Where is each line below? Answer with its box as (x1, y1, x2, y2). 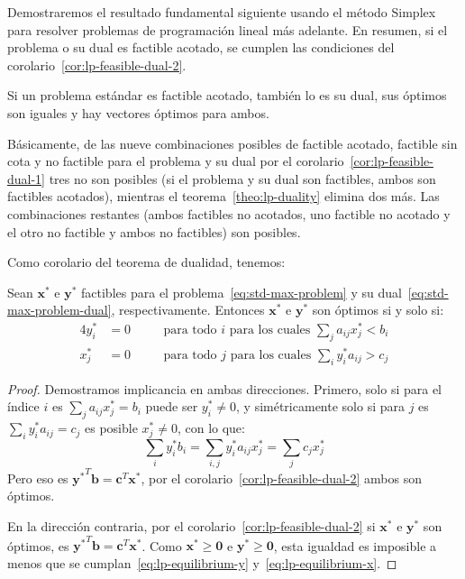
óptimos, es (7, 536, 69, 555)
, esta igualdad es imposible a (273, 536, 437, 555)
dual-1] (7, 169, 46, 188)
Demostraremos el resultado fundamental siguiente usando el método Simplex (7, 3, 436, 21)
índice (7, 397, 40, 416)
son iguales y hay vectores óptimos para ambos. (7, 103, 269, 122)
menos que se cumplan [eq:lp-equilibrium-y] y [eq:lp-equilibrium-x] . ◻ (7, 553, 397, 572)
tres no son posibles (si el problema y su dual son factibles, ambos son (49, 169, 436, 188)
